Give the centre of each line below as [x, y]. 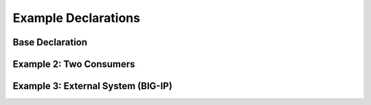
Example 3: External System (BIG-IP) [93, 86]
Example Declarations [77, 18]
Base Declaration [50, 42]
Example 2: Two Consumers [74, 64]
